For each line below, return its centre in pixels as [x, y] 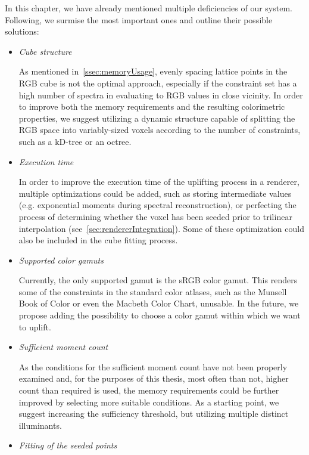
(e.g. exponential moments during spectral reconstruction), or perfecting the [157, 205]
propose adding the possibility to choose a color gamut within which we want [160, 315]
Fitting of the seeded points [68, 445]
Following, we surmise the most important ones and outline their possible [139, 19]
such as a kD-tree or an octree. [75, 141]
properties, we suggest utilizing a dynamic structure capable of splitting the [157, 118]
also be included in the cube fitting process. [98, 240]
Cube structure [45, 51]
